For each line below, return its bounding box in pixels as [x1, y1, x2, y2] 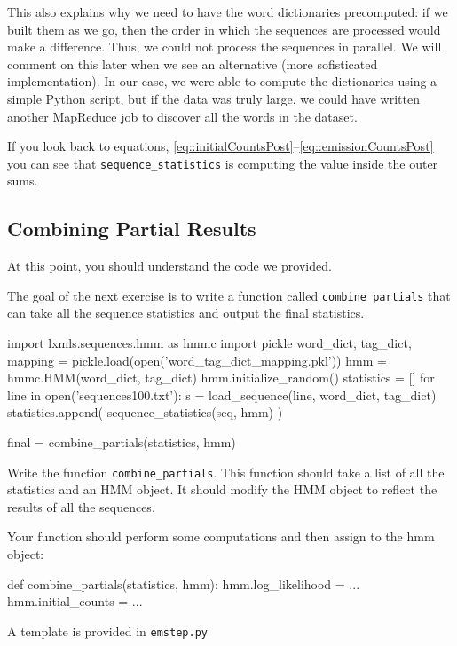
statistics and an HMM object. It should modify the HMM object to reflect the [7, 480, 437, 499]
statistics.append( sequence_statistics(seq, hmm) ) [7, 403, 283, 421]
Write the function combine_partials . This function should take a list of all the [7, 462, 445, 481]
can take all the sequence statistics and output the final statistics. [7, 303, 365, 322]
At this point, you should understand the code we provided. [7, 256, 332, 275]
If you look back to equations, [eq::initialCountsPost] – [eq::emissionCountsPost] [7, 137, 434, 155]
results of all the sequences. [7, 497, 155, 516]
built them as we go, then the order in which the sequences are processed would [7, 20, 441, 38]
